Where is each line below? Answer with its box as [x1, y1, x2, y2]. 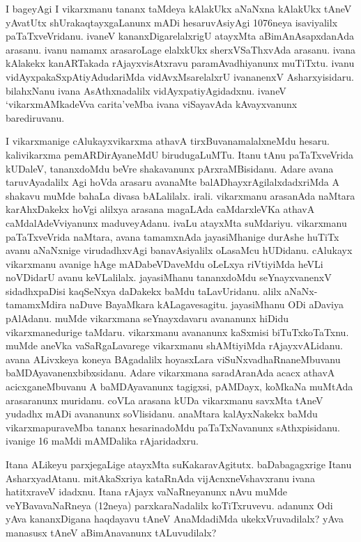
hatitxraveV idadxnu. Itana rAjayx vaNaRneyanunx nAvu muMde [6, 484, 288, 499]
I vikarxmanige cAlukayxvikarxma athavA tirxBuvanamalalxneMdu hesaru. [6, 134, 330, 148]
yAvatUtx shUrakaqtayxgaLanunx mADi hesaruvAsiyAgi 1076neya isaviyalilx [6, 15, 338, 29]
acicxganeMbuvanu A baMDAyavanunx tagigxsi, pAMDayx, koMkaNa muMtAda [6, 379, 353, 394]
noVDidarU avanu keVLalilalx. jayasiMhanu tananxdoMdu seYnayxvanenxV [6, 270, 332, 285]
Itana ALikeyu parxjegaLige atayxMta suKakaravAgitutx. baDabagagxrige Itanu [6, 457, 352, 471]
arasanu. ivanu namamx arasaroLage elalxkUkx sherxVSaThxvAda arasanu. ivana [6, 42, 356, 56]
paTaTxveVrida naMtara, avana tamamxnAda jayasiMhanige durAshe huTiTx [6, 229, 339, 244]
